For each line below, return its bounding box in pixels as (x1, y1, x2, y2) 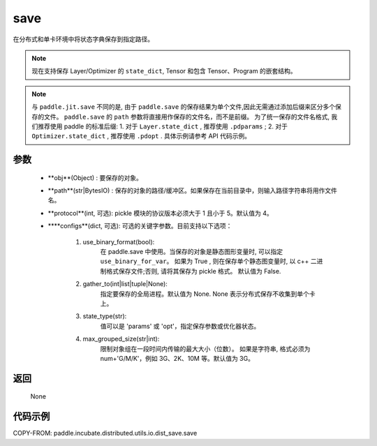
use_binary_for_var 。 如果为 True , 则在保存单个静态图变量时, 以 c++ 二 (100, 257, 317, 265)
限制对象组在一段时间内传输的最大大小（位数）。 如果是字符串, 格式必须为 (100, 344, 311, 352)
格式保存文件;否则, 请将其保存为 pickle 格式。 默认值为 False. (105, 267, 281, 275)
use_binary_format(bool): (82, 237, 155, 246)
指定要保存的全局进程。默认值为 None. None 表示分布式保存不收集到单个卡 (100, 290, 316, 298)
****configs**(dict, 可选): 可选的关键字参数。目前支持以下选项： (47, 222, 232, 230)
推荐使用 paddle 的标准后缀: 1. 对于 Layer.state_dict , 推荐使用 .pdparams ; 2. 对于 (37, 122, 288, 131)
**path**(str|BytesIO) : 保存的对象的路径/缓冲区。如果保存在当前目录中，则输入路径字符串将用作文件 (47, 186, 338, 195)
